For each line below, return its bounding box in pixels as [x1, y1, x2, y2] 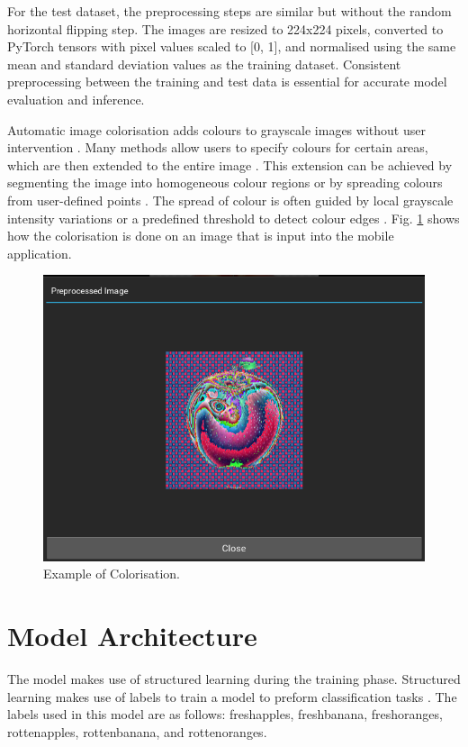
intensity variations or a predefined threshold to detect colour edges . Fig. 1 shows [7, 208, 460, 227]
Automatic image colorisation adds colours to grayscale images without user [7, 120, 426, 139]
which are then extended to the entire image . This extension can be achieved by [7, 155, 453, 174]
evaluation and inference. [7, 89, 145, 108]
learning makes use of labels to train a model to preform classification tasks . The [7, 687, 457, 706]
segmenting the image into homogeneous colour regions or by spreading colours [7, 173, 443, 192]
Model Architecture [7, 617, 257, 654]
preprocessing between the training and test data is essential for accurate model [7, 72, 447, 91]
